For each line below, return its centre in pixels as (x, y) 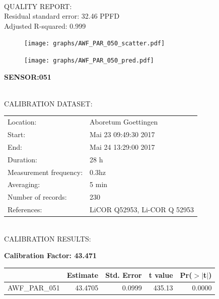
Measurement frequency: (45, 172)
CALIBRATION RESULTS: (48, 238)
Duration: (22, 159)
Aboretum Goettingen (124, 122)
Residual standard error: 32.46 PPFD (62, 16)
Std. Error (124, 275)
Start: (17, 134)
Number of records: (37, 197)
